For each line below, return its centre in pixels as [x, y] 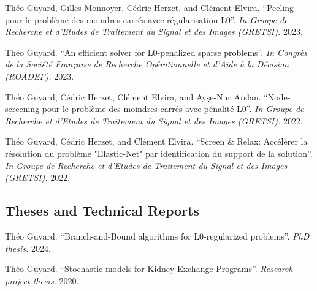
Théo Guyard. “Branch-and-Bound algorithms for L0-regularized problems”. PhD [157, 236]
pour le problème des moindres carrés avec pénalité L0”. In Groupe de [173, 109]
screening [22, 109]
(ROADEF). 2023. [40, 76]
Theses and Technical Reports [102, 210]
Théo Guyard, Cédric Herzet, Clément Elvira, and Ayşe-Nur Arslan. [133, 96]
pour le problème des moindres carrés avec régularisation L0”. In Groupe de [147, 19]
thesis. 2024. [28, 248]
